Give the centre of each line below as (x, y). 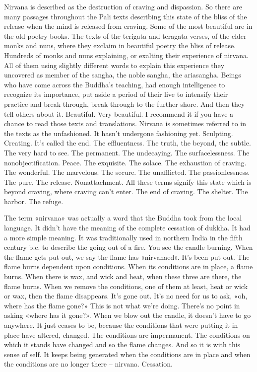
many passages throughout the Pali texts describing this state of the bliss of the (126, 16)
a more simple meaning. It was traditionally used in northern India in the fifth (123, 237)
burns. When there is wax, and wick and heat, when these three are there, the (123, 276)
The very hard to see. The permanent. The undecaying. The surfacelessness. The (127, 152)
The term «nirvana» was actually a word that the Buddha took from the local (123, 218)
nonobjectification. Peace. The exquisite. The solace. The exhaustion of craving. (125, 162)
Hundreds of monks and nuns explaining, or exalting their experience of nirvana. (126, 55)
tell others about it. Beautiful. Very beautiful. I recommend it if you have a (119, 113)
